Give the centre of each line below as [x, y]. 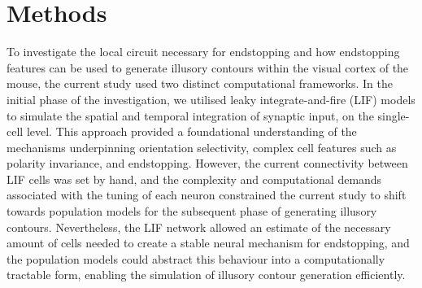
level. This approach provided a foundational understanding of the [191, 131]
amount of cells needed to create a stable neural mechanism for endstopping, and [208, 243]
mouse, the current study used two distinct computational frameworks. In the [200, 83]
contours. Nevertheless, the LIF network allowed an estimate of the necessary [199, 227]
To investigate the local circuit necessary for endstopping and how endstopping [203, 52]
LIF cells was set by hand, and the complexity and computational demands [194, 179]
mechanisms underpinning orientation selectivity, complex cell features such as [202, 147]
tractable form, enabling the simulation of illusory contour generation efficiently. [206, 275]
